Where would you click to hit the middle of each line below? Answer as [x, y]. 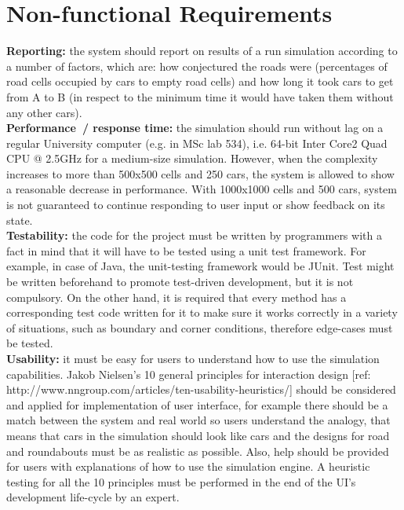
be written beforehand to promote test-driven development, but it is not [180, 282]
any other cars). [44, 112]
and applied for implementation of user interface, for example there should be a [197, 404]
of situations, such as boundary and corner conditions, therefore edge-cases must [200, 327]
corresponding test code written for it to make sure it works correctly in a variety [202, 312]
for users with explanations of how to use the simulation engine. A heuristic [188, 466]
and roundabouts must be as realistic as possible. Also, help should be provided [198, 451]
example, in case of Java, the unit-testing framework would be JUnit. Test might [200, 266]
